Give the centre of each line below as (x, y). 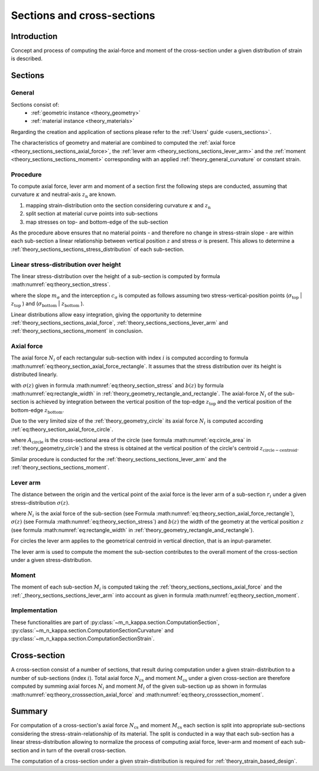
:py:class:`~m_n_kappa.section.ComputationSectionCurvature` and (92, 630)
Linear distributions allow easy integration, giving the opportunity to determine (106, 314)
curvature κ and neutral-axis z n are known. (64, 195)
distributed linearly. (35, 374)
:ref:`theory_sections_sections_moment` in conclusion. (77, 331)
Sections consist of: (35, 104)
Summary (29, 711)
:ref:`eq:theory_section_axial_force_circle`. (62, 429)
